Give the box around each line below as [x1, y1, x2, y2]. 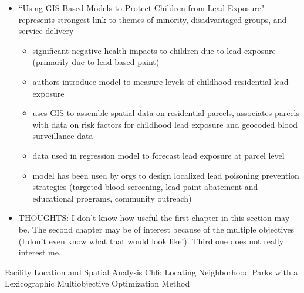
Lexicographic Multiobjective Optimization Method [5, 277, 190, 289]
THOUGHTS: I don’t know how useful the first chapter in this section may [18, 212, 290, 224]
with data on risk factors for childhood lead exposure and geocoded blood [32, 118, 298, 130]
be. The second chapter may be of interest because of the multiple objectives [18, 223, 295, 235]
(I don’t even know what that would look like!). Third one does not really [18, 234, 284, 247]
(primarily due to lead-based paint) [32, 56, 160, 68]
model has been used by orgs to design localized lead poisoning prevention [32, 169, 299, 181]
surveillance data [32, 130, 93, 142]
